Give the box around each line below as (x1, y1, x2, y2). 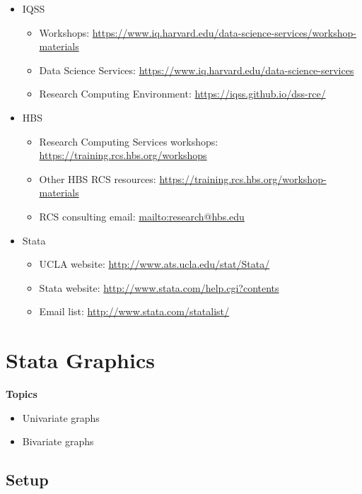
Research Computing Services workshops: (39, 134, 218, 148)
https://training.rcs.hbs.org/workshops (39, 148, 207, 163)
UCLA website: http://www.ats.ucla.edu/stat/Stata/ (39, 257, 270, 271)
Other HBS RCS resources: (39, 171, 156, 186)
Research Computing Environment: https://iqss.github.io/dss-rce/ (39, 86, 326, 101)
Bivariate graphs (22, 434, 94, 449)
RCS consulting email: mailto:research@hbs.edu (39, 208, 245, 223)
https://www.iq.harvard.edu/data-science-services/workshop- (92, 25, 356, 40)
